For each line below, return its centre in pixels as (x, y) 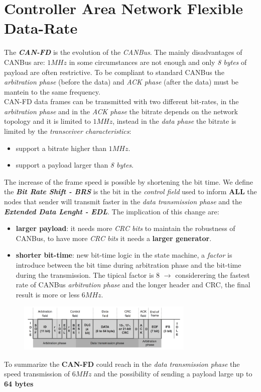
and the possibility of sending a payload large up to (173, 374)
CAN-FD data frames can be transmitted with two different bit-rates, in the (121, 101)
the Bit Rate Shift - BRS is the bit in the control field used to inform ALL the (130, 191)
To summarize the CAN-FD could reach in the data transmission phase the (122, 364)
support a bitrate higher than (61, 148)
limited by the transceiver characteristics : (68, 131)
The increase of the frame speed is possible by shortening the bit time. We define (128, 181)
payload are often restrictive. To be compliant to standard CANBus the (114, 72)
